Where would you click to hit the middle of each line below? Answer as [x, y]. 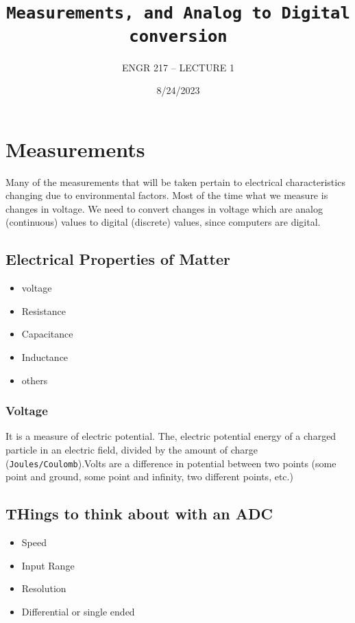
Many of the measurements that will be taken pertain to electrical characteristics [175, 181]
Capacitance [47, 334]
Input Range [48, 565]
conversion [178, 36]
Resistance [44, 310]
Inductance [45, 357]
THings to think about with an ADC [139, 514]
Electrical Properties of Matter [118, 259]
